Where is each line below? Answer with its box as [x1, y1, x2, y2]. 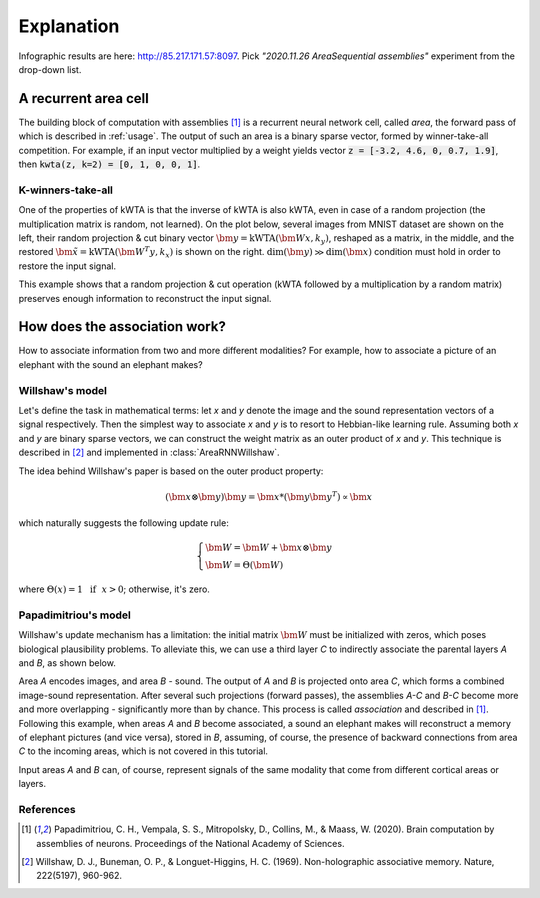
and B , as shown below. [18, 656, 117, 669]
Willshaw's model [18, 383, 107, 397]
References [18, 802, 76, 816]
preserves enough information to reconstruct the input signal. [18, 292, 272, 304]
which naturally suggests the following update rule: [18, 517, 229, 529]
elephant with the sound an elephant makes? [18, 358, 204, 370]
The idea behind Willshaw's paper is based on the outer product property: [18, 465, 324, 477]
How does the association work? [18, 318, 227, 335]
